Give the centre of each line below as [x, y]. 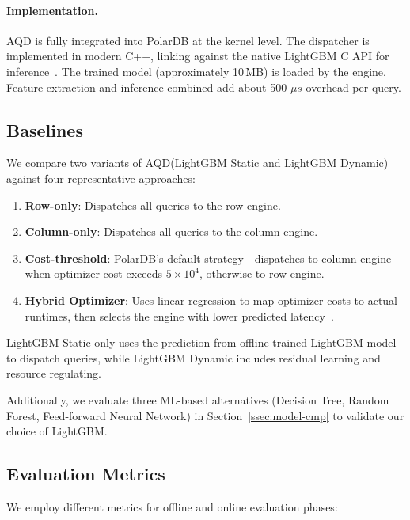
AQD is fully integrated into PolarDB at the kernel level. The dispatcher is [188, 40]
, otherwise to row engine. [262, 273]
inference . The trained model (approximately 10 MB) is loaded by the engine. [196, 71]
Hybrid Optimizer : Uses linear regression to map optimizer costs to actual [211, 300]
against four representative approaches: [101, 178]
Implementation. [52, 10]
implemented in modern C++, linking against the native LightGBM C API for [198, 56]
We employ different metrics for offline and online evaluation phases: [172, 506]
